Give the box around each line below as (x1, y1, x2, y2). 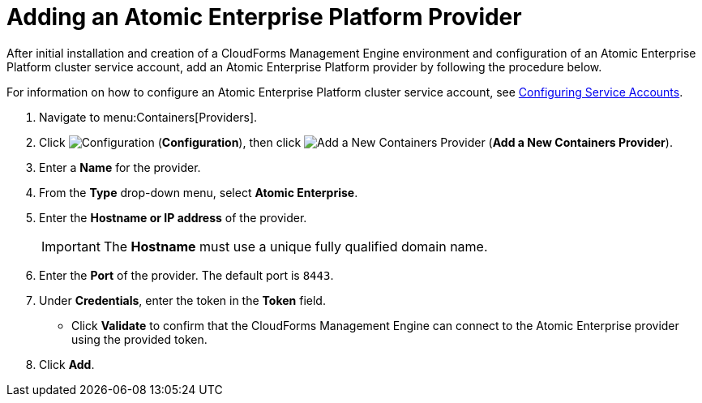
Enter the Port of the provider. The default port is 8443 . (39, 268, 334, 282)
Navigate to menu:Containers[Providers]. (39, 109, 258, 124)
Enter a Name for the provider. (39, 160, 201, 174)
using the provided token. (71, 332, 208, 346)
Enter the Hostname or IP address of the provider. (39, 210, 307, 225)
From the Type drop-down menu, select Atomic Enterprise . (39, 185, 358, 199)
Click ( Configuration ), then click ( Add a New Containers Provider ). (39, 135, 673, 149)
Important (41, 238, 101, 255)
